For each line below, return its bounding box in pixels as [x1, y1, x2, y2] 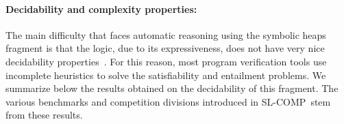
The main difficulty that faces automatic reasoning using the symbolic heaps [5, 27, 326, 42]
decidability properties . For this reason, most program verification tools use [5, 54, 327, 68]
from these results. [5, 108, 83, 122]
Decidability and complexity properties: [5, 1, 197, 16]
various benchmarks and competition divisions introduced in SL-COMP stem [5, 94, 331, 108]
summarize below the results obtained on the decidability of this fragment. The [5, 81, 339, 95]
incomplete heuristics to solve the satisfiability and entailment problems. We [5, 67, 326, 82]
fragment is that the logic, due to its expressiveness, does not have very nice [5, 41, 325, 55]
